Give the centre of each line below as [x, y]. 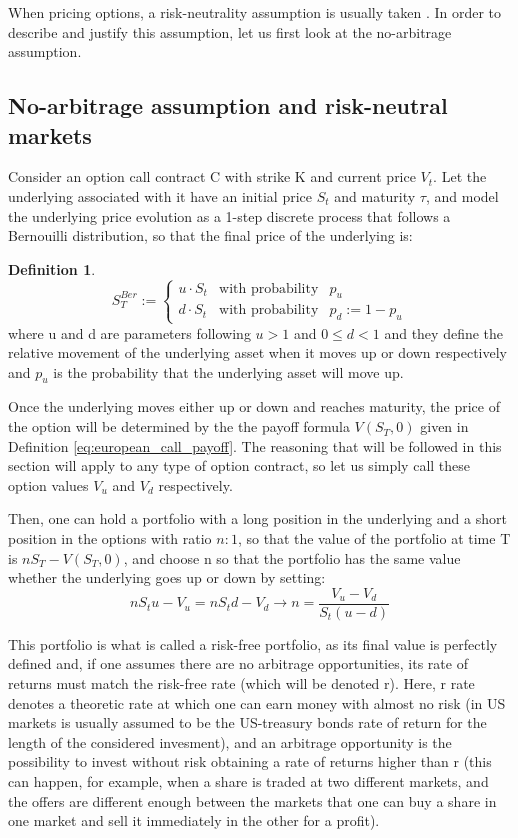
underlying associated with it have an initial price [160, 195]
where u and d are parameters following [129, 332]
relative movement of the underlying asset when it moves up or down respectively [257, 352]
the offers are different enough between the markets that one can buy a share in [252, 800]
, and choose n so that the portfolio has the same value [292, 557]
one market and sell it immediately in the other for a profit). [194, 820]
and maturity [375, 195]
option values [48, 484]
